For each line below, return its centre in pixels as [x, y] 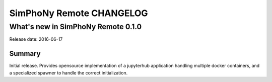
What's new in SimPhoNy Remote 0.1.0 [76, 27]
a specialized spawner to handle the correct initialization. [69, 72]
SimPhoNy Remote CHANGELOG [79, 13]
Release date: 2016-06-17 [36, 39]
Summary [25, 54]
